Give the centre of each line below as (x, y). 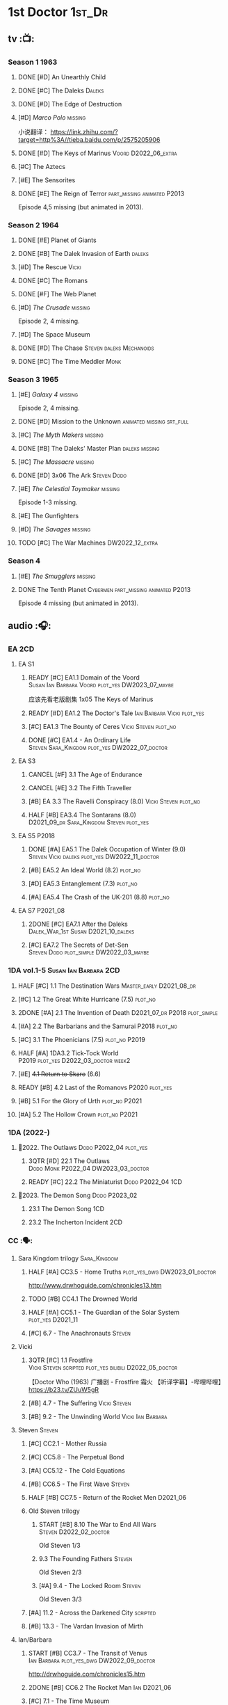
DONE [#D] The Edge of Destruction (70, 104)
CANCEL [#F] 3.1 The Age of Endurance (85, 775)
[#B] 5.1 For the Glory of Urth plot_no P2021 (80, 1100)
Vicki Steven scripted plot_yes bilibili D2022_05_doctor (103, 1368)
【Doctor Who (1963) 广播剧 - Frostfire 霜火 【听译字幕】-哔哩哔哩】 (126, 1382)
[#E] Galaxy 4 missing (48, 394)
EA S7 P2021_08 (41, 911)
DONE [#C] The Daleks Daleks (61, 90)
